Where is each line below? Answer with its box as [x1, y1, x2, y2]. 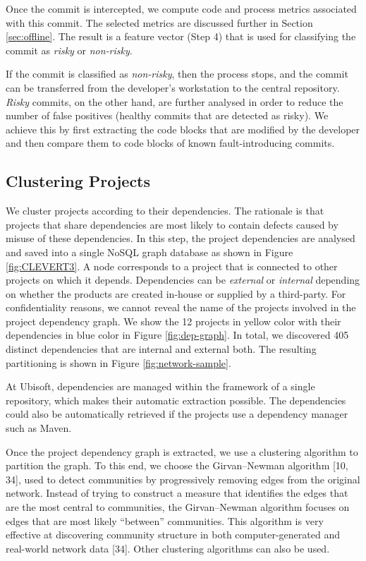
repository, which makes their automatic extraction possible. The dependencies [6, 392, 346, 407]
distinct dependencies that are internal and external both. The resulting [6, 342, 317, 356]
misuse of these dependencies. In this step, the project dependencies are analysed [6, 231, 355, 246]
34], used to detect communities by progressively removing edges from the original [6, 471, 360, 486]
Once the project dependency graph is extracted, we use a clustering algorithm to [6, 444, 358, 459]
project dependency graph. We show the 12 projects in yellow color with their [6, 313, 341, 328]
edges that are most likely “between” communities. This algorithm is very [6, 513, 324, 528]
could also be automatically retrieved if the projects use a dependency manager [6, 406, 348, 421]
